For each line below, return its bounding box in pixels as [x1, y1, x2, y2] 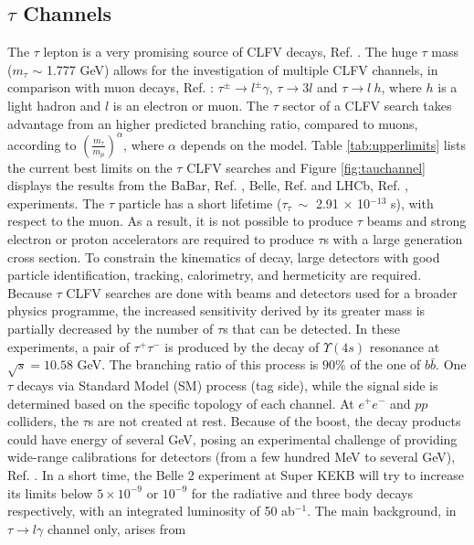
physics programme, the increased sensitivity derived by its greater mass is [7, 301, 426, 320]
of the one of [350, 355, 421, 374]
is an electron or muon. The [112, 95, 269, 114]
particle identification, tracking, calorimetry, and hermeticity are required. [7, 265, 422, 284]
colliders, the [7, 411, 79, 431]
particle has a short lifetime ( [118, 193, 282, 212]
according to [7, 134, 77, 154]
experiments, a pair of [7, 337, 130, 356]
